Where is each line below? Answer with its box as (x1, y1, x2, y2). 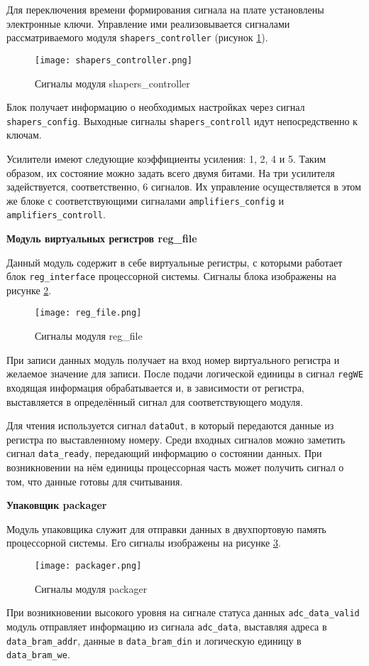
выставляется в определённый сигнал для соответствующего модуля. (6, 394, 303, 409)
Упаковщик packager (6, 498, 107, 512)
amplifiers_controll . (6, 207, 106, 222)
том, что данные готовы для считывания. (6, 473, 183, 488)
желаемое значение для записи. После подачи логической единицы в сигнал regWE (6, 366, 363, 381)
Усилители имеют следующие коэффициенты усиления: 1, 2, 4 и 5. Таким (6, 151, 326, 166)
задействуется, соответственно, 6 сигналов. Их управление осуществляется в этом (6, 179, 361, 194)
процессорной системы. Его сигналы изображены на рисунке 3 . (6, 535, 281, 550)
